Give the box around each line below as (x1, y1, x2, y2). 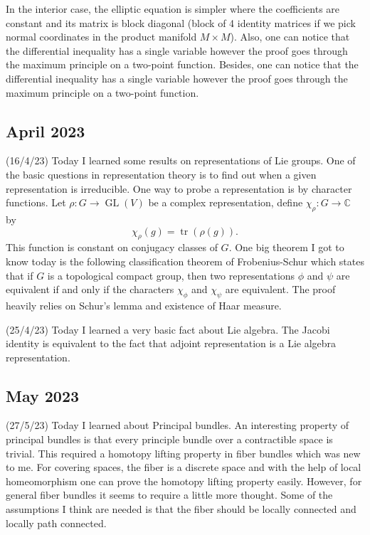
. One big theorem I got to (228, 240, 344, 255)
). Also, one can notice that (230, 29, 350, 44)
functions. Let (6, 195, 66, 210)
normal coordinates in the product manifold (6, 29, 197, 44)
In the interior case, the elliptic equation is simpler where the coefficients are (6, 1, 340, 16)
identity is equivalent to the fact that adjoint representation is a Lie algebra (6, 336, 337, 351)
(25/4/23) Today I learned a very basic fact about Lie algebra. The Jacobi (6, 322, 330, 337)
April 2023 (6, 120, 85, 142)
